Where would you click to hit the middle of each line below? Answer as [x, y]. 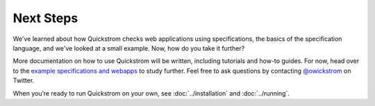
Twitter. [24, 80]
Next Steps [45, 18]
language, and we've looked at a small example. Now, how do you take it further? [129, 48]
